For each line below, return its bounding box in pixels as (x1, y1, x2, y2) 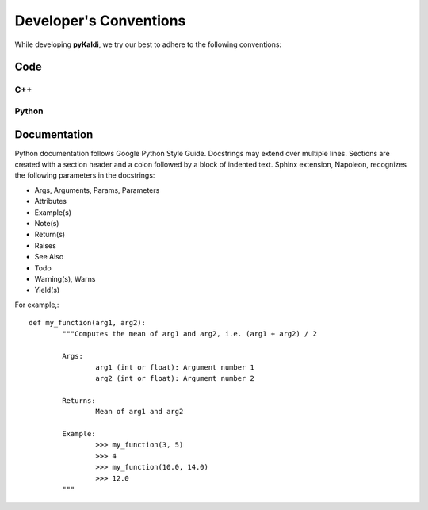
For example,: (14, 300, 59, 309)
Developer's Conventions (14, 12, 186, 29)
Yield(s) (34, 286, 60, 295)
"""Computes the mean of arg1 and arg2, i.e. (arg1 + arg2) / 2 (62, 329, 317, 339)
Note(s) (34, 218, 59, 228)
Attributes (34, 197, 67, 206)
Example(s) (34, 207, 71, 217)
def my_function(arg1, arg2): (29, 318, 147, 328)
